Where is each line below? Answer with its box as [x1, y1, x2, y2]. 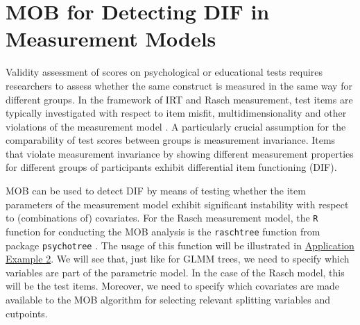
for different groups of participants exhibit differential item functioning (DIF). [6, 160, 337, 174]
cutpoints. [6, 306, 48, 320]
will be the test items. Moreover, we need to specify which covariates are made [6, 278, 340, 293]
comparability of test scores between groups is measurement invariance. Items [6, 133, 336, 147]
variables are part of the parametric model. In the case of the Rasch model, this [6, 265, 345, 279]
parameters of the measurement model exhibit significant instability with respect [6, 197, 349, 211]
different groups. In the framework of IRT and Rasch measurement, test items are [6, 92, 353, 106]
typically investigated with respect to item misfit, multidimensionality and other [6, 106, 347, 120]
